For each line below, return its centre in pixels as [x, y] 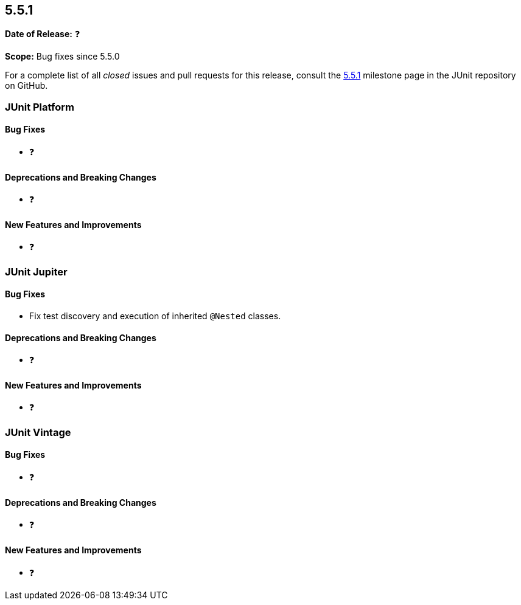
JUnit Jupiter [36, 271]
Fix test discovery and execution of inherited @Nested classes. [155, 316]
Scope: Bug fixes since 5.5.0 [62, 57]
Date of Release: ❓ [43, 34]
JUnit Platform [40, 107]
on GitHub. [26, 86]
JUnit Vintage [38, 432]
